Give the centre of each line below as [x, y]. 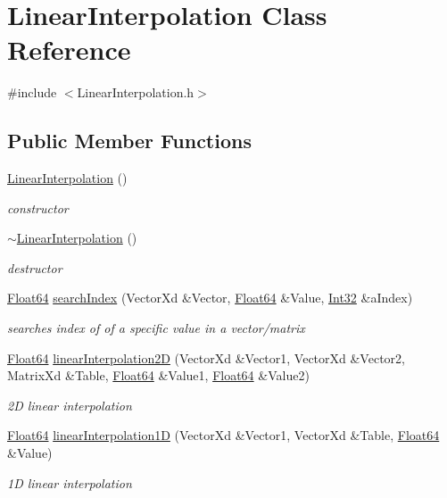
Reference [69, 50]
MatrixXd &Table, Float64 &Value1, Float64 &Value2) [158, 375]
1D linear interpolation [70, 482]
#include [32, 92]
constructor [38, 207]
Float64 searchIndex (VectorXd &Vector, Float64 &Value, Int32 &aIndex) [210, 298]
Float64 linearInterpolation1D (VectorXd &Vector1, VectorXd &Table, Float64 [223, 435]
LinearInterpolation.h [136, 92]
